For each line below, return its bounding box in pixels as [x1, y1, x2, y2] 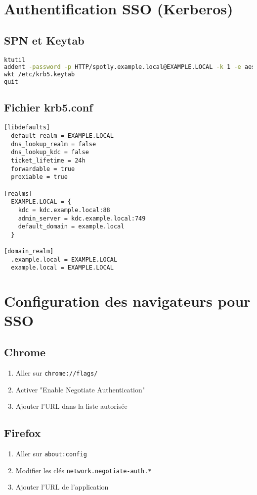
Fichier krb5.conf [4, 100, 93, 115]
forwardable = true [11, 165, 75, 172]
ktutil [4, 56, 25, 63]
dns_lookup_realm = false [11, 140, 96, 148]
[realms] [4, 190, 33, 197]
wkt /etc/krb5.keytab [4, 71, 75, 78]
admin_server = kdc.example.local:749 [18, 215, 146, 222]
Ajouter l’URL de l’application [15, 482, 109, 492]
